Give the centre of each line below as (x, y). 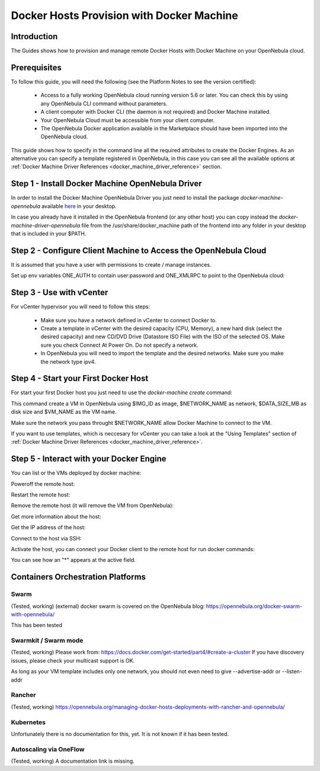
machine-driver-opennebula (46, 225)
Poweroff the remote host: (43, 484)
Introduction (34, 36)
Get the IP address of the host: (48, 527)
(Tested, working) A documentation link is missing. (73, 761)
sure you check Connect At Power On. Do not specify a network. (119, 345)
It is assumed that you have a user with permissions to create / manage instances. (111, 264)
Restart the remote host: (41, 495)
